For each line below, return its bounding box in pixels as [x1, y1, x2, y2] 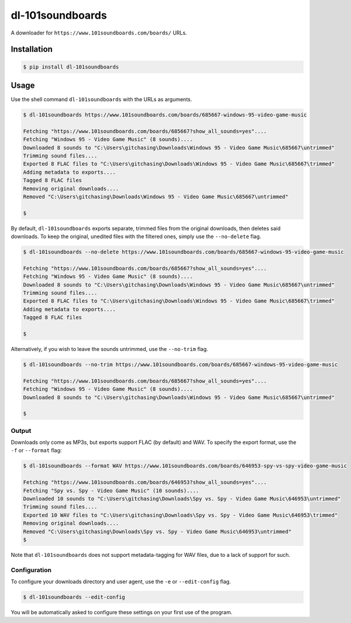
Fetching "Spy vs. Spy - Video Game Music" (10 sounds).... [23, 487, 199, 494]
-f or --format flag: [11, 447, 62, 454]
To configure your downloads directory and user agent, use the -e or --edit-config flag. [11, 578, 231, 585]
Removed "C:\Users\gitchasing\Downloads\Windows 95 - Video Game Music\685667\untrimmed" [23, 193, 289, 200]
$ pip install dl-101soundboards [23, 63, 119, 70]
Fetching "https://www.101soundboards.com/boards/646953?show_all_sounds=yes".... [23, 479, 267, 486]
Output [11, 426, 32, 435]
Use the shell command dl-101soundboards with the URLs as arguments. [11, 96, 192, 103]
